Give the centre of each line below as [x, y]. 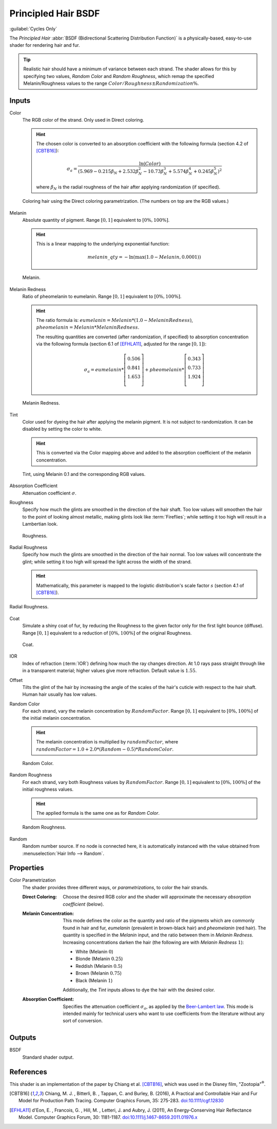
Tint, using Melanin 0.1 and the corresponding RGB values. [84, 474]
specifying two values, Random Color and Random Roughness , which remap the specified [119, 76]
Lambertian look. [40, 524]
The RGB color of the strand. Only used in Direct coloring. [83, 120]
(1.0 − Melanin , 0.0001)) [173, 257]
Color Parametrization [33, 880]
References [28, 1072]
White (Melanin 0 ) [95, 951]
